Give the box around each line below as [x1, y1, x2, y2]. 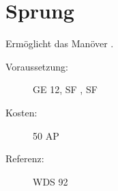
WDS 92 [33, 174, 68, 188]
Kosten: [5, 105, 38, 119]
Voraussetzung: [5, 59, 68, 73]
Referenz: [5, 151, 44, 166]
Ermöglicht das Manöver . [5, 36, 114, 51]
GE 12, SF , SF [33, 82, 98, 97]
